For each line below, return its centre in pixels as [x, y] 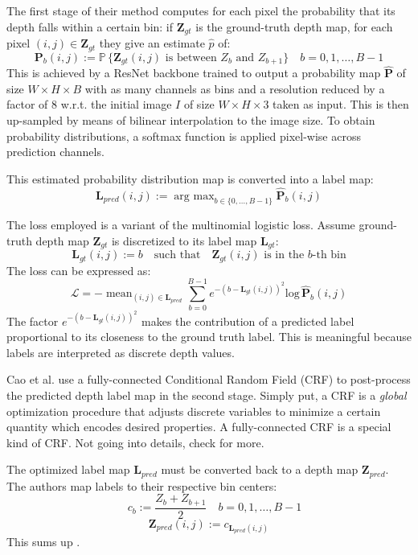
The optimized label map [68, 469]
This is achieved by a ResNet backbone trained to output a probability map [194, 73]
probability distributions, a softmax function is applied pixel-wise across [184, 136]
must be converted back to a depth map [260, 469]
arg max [194, 196]
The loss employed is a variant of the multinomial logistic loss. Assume [181, 225]
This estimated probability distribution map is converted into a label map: [190, 178]
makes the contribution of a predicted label [248, 321]
